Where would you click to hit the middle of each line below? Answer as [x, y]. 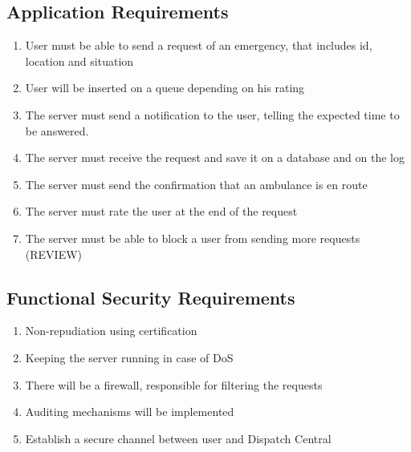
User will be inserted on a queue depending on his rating [165, 88]
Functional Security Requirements [151, 297]
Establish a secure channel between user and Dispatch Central [178, 438]
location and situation [79, 61]
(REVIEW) [54, 254]
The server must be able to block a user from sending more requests [193, 238]
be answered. [57, 130]
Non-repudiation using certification [111, 331]
